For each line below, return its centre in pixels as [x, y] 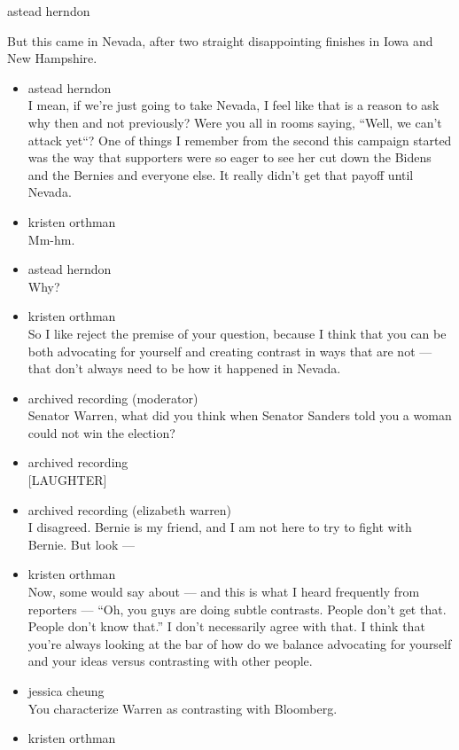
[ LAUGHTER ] [67, 480]
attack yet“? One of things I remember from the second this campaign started [240, 140]
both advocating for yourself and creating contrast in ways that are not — [230, 351]
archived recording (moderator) [113, 398]
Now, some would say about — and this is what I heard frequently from [224, 592]
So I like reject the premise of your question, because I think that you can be [237, 333]
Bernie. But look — [82, 544]
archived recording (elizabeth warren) [130, 509]
